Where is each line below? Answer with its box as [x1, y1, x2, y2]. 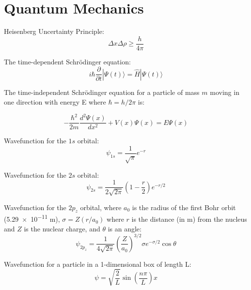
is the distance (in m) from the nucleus [131, 214, 247, 224]
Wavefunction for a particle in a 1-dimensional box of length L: [4, 259, 191, 269]
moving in [210, 87, 239, 97]
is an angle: [108, 223, 141, 233]
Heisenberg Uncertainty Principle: [4, 26, 104, 36]
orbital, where [80, 202, 122, 212]
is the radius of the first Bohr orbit [132, 202, 236, 212]
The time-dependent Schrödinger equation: [4, 56, 131, 66]
